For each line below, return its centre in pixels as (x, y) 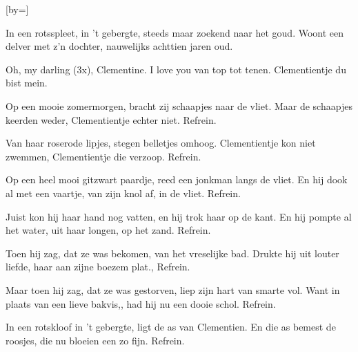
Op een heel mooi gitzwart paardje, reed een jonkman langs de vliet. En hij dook (177, 179)
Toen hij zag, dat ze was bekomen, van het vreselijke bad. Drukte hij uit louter (172, 253)
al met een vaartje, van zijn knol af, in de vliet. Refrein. (123, 193)
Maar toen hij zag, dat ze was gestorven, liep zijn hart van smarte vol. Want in (173, 289)
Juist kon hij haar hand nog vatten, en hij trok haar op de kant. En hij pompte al (179, 216)
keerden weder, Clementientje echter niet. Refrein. (111, 119)
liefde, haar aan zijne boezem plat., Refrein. (98, 267)
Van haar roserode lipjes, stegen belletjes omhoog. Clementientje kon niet (161, 143)
